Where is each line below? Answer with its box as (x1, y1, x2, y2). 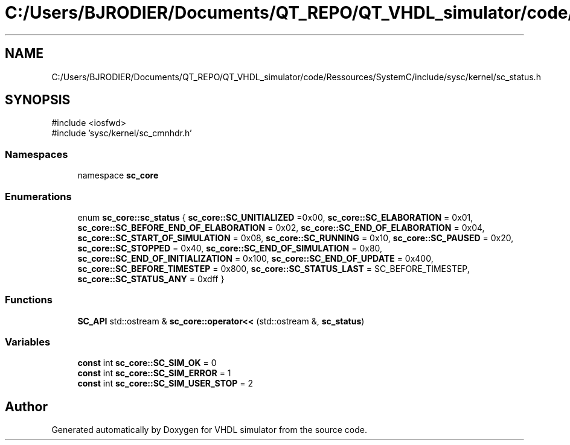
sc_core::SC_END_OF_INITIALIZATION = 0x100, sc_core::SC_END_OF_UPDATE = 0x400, (77, 253, 434, 264)
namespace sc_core (77, 170, 159, 181)
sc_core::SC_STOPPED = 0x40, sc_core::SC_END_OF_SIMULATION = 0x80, (77, 242, 383, 253)
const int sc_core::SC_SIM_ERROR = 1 (77, 368, 231, 379)
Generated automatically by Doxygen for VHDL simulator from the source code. (51, 424, 368, 435)
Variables (5, 336, 51, 349)
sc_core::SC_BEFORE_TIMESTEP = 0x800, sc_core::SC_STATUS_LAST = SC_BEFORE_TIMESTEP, (77, 263, 470, 274)
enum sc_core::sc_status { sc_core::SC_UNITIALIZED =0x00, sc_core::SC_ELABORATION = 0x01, (77, 212, 473, 222)
